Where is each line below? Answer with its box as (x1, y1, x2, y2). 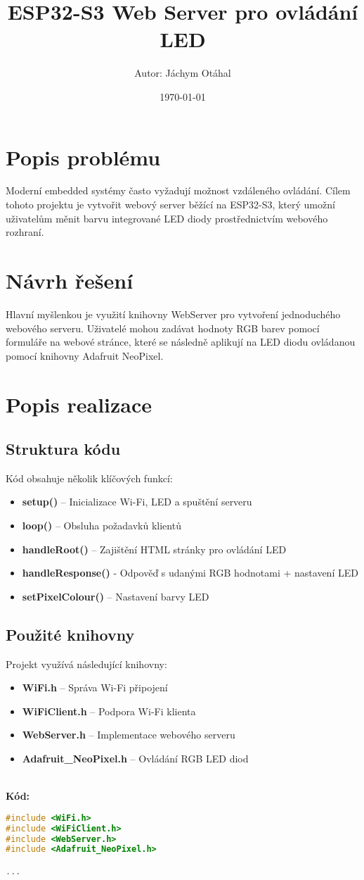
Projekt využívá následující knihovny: (6, 656, 167, 671)
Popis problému (6, 142, 161, 171)
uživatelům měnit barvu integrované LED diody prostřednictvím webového (6, 210, 328, 225)
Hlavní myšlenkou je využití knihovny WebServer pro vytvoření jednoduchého (6, 306, 341, 321)
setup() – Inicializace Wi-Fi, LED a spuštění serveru (22, 494, 252, 509)
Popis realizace (6, 389, 152, 418)
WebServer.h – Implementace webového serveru (22, 727, 235, 742)
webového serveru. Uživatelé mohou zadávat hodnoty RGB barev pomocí (6, 320, 320, 335)
